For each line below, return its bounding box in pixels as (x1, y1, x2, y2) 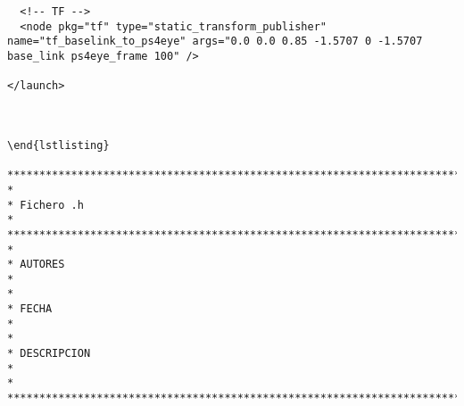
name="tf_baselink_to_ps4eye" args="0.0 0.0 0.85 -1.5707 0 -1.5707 (7, 35, 423, 48)
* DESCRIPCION (7, 347, 91, 360)
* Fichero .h (7, 198, 84, 211)
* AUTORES (7, 258, 65, 271)
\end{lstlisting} (7, 138, 110, 152)
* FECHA (7, 302, 53, 316)
